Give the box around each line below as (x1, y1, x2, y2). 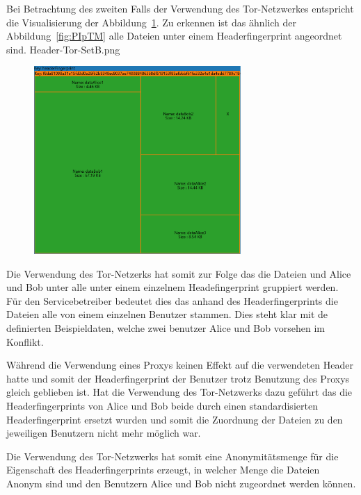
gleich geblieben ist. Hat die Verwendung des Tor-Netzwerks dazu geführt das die (6, 385, 353, 399)
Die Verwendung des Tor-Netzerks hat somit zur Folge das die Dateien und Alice (6, 266, 351, 280)
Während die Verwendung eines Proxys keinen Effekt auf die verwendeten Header (6, 358, 353, 372)
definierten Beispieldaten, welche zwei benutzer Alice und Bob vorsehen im (6, 321, 325, 335)
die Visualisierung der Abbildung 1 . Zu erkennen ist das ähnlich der (6, 15, 297, 29)
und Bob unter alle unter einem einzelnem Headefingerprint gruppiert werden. (6, 280, 339, 294)
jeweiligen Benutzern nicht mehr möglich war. (6, 426, 201, 440)
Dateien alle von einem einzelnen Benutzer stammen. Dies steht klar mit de (6, 307, 328, 321)
